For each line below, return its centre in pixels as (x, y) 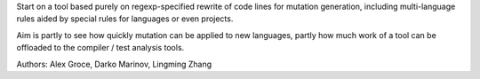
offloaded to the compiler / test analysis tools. (100, 48)
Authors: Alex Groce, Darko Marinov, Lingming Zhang (114, 64)
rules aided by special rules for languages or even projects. (125, 19)
